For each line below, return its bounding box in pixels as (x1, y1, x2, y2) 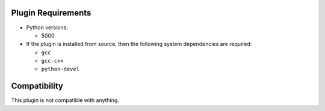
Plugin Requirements (11, 8, 91, 18)
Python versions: (26, 24, 69, 31)
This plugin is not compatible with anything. (11, 97, 120, 104)
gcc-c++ (41, 57, 64, 64)
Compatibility (11, 81, 63, 91)
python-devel (41, 66, 80, 73)
